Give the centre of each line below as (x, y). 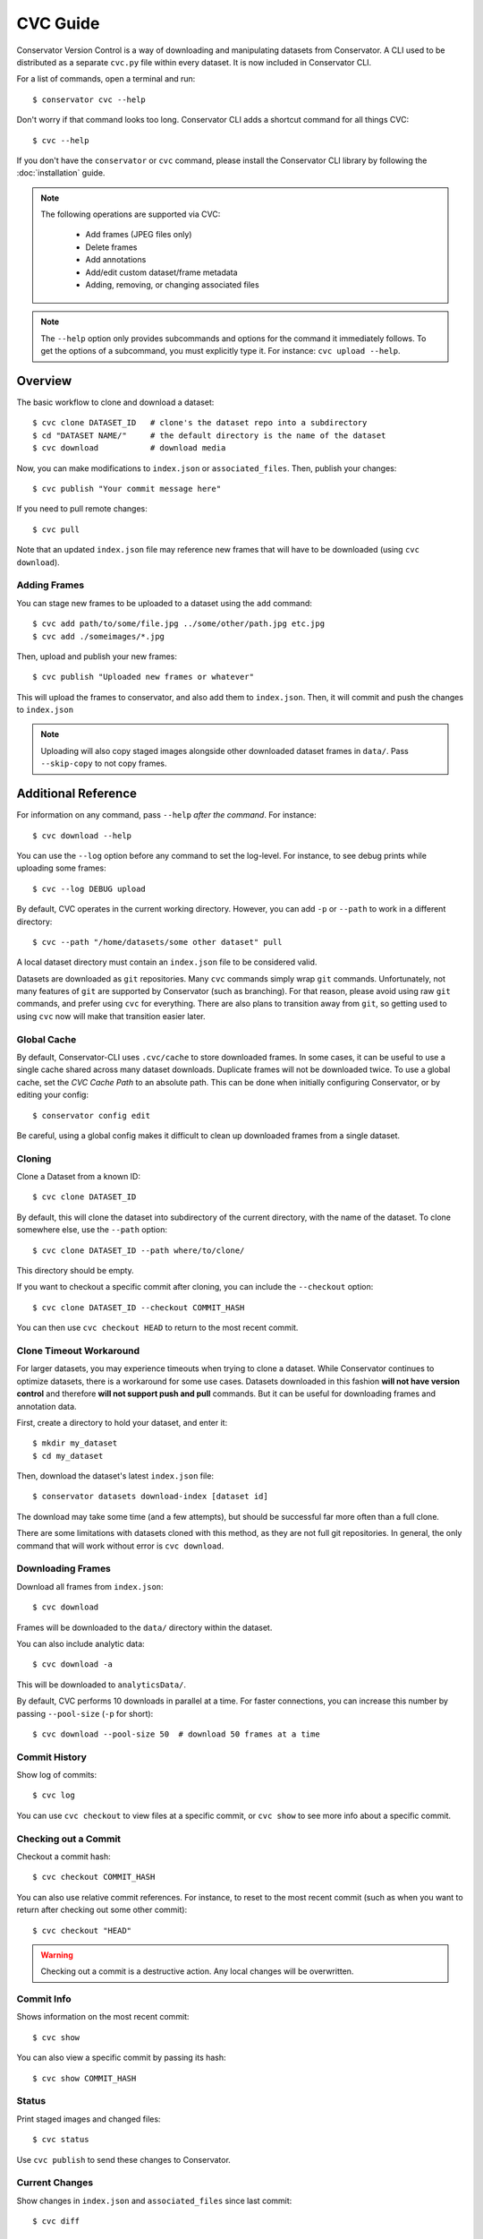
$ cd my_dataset (68, 1456)
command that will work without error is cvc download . (120, 1546)
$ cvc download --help (82, 836)
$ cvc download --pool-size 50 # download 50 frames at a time (177, 1734)
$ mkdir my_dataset (75, 1443)
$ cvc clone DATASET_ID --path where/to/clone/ (139, 1250)
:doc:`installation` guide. (61, 173)
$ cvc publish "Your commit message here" (127, 489)
